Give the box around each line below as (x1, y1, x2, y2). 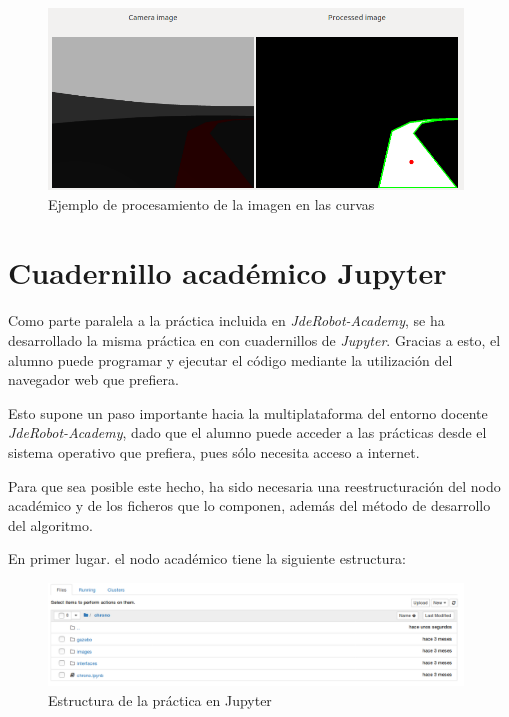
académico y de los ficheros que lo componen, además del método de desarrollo (8, 495, 491, 516)
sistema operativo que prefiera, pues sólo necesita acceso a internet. (8, 441, 420, 462)
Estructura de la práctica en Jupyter (48, 689, 272, 710)
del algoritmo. (8, 514, 93, 535)
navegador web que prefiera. (8, 369, 179, 390)
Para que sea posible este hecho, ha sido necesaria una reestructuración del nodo (8, 475, 501, 496)
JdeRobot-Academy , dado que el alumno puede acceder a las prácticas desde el (8, 422, 487, 443)
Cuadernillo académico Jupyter (8, 252, 447, 293)
